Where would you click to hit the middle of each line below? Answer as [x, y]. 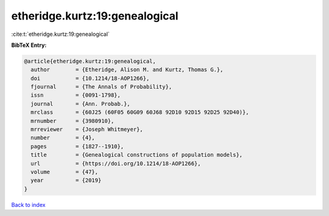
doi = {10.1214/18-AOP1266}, [90, 78]
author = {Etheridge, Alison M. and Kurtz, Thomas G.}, [127, 70]
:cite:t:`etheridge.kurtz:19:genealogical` [60, 34]
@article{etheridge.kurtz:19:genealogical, [90, 61]
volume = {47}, [65, 172]
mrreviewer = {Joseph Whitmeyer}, [87, 130]
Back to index [28, 204]
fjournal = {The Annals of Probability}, [101, 87]
